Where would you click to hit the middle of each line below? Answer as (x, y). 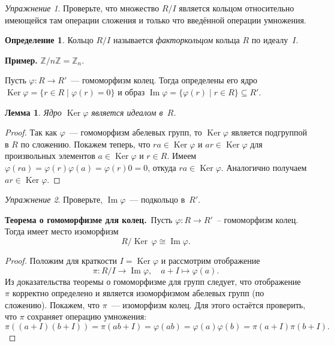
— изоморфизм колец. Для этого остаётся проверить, (208, 304)
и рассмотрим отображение (210, 260)
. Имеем (182, 156)
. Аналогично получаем (264, 167)
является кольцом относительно (237, 8)
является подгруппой (269, 132)
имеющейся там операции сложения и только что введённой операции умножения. (156, 19)
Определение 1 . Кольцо (49, 40)
